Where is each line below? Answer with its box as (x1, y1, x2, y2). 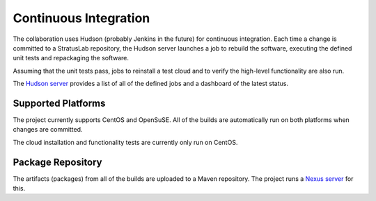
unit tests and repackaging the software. (13, 54, 129, 62)
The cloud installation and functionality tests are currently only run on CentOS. (13, 138, 238, 146)
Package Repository (13, 156, 102, 168)
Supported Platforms (13, 97, 106, 109)
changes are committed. (13, 125, 83, 134)
